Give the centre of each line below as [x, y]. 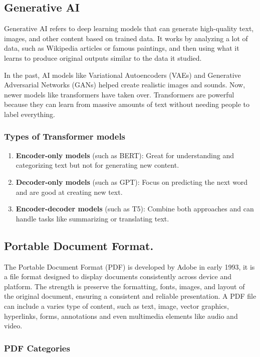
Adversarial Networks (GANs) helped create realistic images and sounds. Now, [125, 85]
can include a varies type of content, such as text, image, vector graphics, [116, 306]
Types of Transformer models [65, 136]
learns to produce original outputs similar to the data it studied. [103, 57]
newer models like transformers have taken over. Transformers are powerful [119, 94]
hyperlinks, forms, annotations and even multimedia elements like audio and [121, 316]
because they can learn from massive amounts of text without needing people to [127, 104]
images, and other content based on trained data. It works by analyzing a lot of [126, 38]
